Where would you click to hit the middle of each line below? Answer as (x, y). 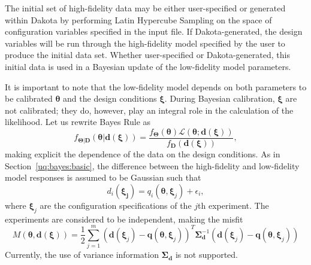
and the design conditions (110, 98)
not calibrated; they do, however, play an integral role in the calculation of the (149, 110)
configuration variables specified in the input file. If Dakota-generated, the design (154, 31)
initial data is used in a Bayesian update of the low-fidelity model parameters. (148, 66)
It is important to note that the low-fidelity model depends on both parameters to (156, 86)
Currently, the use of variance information (82, 255)
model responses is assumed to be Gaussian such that (103, 177)
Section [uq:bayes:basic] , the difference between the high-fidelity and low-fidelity (152, 165)
